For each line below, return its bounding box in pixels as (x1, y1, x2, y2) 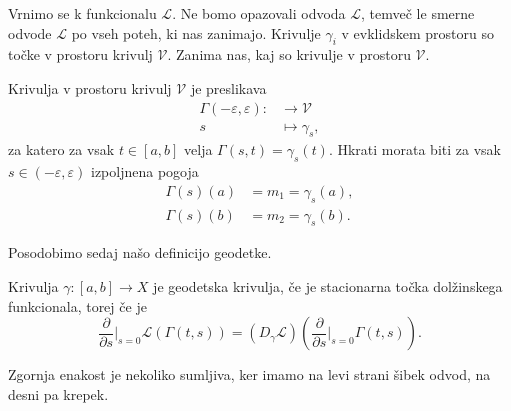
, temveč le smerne (361, 3, 475, 23)
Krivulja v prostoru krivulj (8, 77, 172, 98)
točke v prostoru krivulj (8, 44, 153, 65)
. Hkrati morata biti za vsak (328, 139, 501, 160)
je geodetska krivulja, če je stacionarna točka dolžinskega (153, 276, 503, 297)
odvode (8, 22, 52, 43)
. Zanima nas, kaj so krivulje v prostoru (167, 44, 411, 65)
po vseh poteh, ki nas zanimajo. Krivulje (71, 22, 321, 43)
